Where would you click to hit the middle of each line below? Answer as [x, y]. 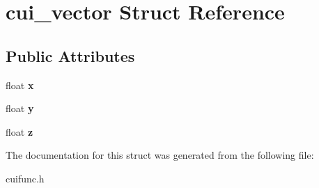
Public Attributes [70, 55]
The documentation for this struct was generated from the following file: [160, 155]
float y [20, 108]
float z [20, 131]
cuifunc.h [25, 178]
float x [20, 85]
